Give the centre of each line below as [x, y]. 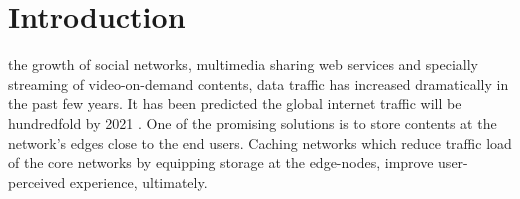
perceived [37, 181]
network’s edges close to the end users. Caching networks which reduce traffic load [260, 142]
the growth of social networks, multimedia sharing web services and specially [243, 64]
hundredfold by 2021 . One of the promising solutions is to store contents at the [252, 122]
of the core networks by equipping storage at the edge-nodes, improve [221, 162]
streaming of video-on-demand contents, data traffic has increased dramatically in [258, 83]
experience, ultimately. [138, 181]
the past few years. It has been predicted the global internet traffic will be [235, 103]
